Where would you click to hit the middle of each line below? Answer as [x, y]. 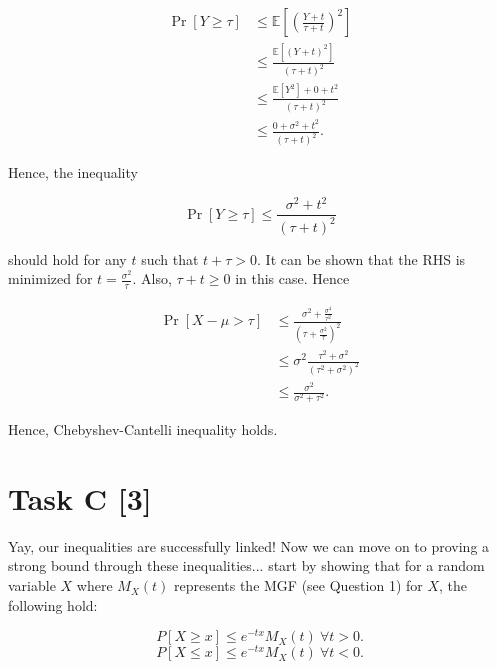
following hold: [53, 604]
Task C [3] [80, 497]
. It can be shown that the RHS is [361, 258]
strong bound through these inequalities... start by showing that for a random [246, 565]
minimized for [50, 278]
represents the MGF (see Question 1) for [298, 585]
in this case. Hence [292, 278]
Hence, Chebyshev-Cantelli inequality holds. [143, 429]
